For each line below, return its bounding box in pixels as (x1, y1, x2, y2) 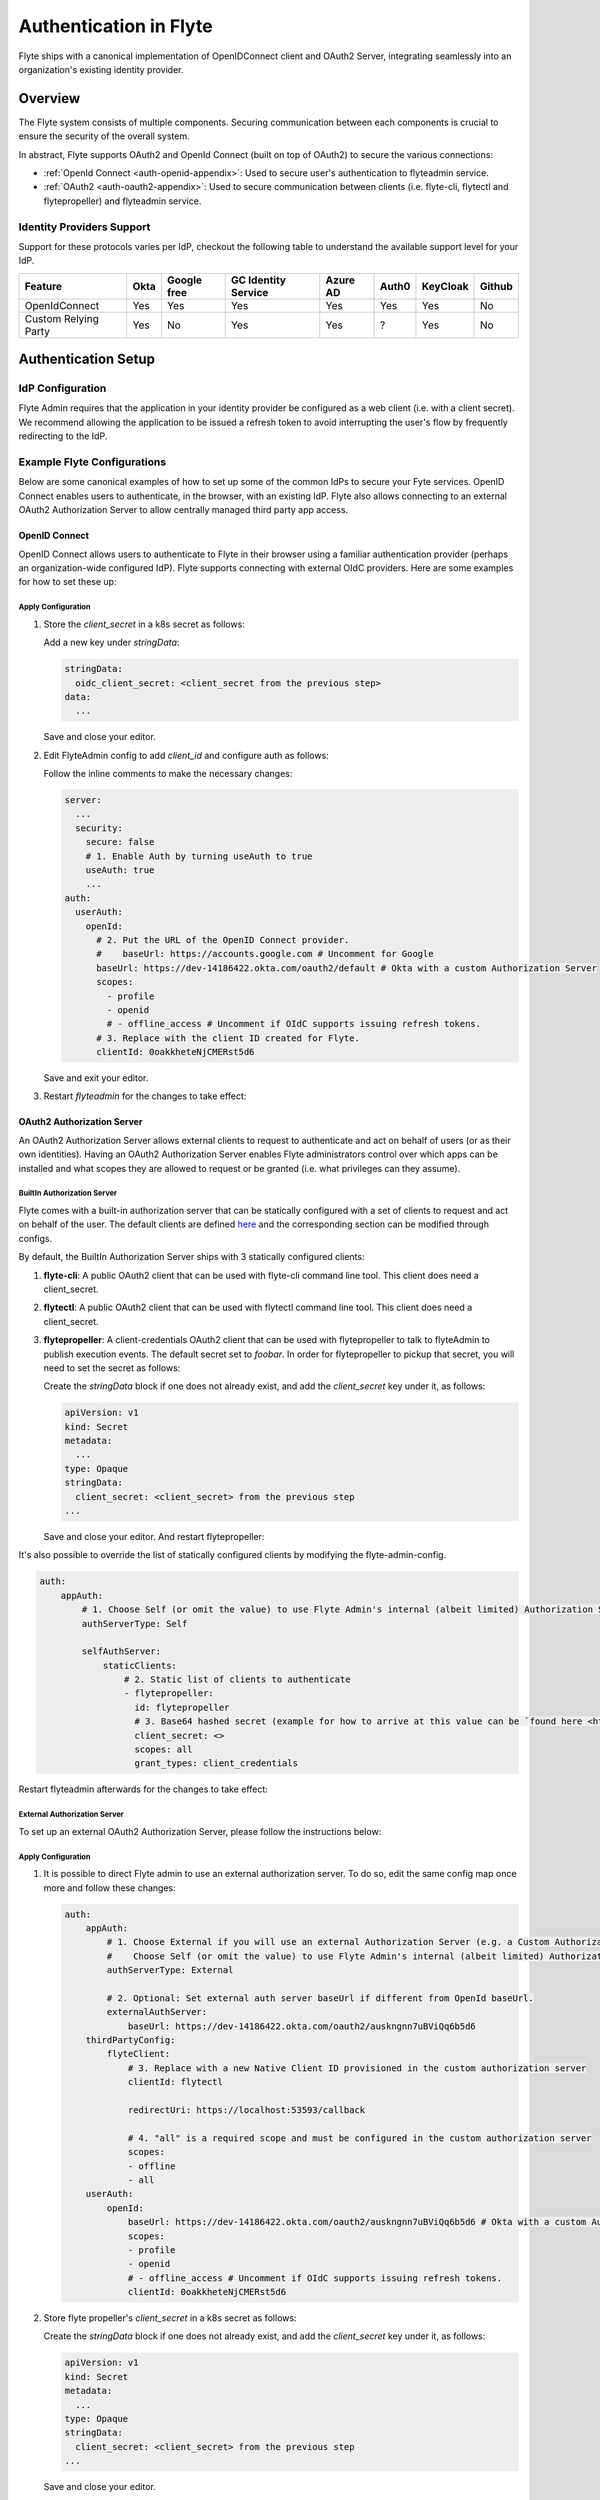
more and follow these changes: (43, 1881, 177, 1894)
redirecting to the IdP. (18, 430, 108, 442)
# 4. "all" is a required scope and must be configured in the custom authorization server (127, 2132, 592, 2144)
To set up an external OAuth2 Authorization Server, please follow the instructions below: (18, 1825, 382, 1837)
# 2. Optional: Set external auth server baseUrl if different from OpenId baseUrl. (106, 1992, 534, 2004)
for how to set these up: (18, 576, 117, 588)
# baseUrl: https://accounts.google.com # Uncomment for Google (96, 948, 434, 960)
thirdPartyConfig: (85, 2035, 176, 2046)
